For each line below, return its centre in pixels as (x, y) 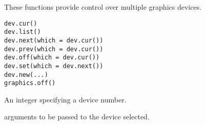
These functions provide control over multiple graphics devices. (103, 7)
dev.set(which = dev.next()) (54, 66)
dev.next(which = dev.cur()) (54, 40)
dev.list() (23, 32)
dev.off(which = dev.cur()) (52, 58)
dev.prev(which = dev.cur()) (54, 49)
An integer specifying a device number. (65, 99)
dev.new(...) (26, 75)
